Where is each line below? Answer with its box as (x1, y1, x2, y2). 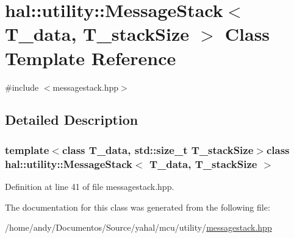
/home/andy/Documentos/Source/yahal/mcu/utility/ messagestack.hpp (5, 221, 272, 234)
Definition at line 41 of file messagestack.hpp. (5, 180, 174, 193)
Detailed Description (5, 110, 138, 129)
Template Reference (5, 45, 176, 70)
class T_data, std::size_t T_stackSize (62, 142, 254, 157)
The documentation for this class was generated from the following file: (5, 200, 270, 213)
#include (5, 80, 39, 93)
